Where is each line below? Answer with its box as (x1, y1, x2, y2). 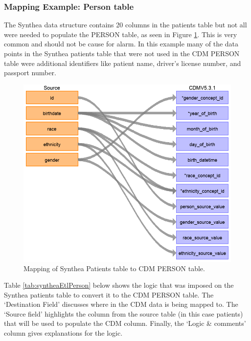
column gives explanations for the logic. (4, 327, 123, 338)
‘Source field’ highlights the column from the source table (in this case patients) (4, 308, 243, 319)
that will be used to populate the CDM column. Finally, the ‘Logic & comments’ (4, 318, 246, 328)
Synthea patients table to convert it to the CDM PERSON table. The (4, 289, 214, 299)
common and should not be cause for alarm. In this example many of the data (4, 39, 239, 49)
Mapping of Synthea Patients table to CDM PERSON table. (23, 263, 205, 274)
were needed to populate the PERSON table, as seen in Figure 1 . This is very (4, 29, 237, 39)
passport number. (4, 67, 56, 78)
